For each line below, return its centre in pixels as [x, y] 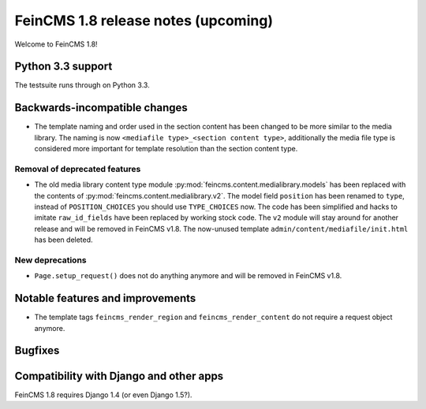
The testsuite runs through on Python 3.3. [82, 85]
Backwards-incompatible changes [101, 108]
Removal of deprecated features [78, 169]
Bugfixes [37, 351]
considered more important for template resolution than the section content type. [166, 149]
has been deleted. [64, 240]
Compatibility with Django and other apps [119, 376]
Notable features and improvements [105, 298]
